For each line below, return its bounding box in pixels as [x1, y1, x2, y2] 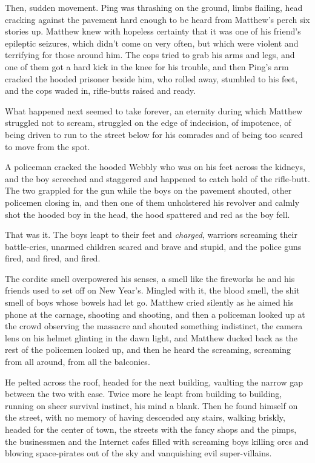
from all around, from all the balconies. [5, 355, 150, 368]
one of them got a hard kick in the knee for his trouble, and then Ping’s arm [5, 60, 289, 73]
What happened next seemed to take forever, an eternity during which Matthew [5, 104, 303, 117]
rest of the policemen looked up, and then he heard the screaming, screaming [5, 343, 291, 356]
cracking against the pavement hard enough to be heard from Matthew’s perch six [5, 13, 310, 25]
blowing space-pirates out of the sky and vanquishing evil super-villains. [5, 447, 272, 459]
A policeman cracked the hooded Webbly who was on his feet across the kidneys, [5, 160, 305, 173]
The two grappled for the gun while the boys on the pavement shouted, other [5, 184, 292, 197]
